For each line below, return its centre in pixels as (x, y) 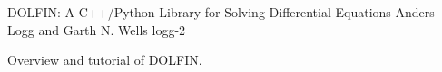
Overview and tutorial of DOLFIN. (105, 60)
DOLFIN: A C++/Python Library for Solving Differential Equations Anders (221, 12)
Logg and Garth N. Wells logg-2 (97, 29)
